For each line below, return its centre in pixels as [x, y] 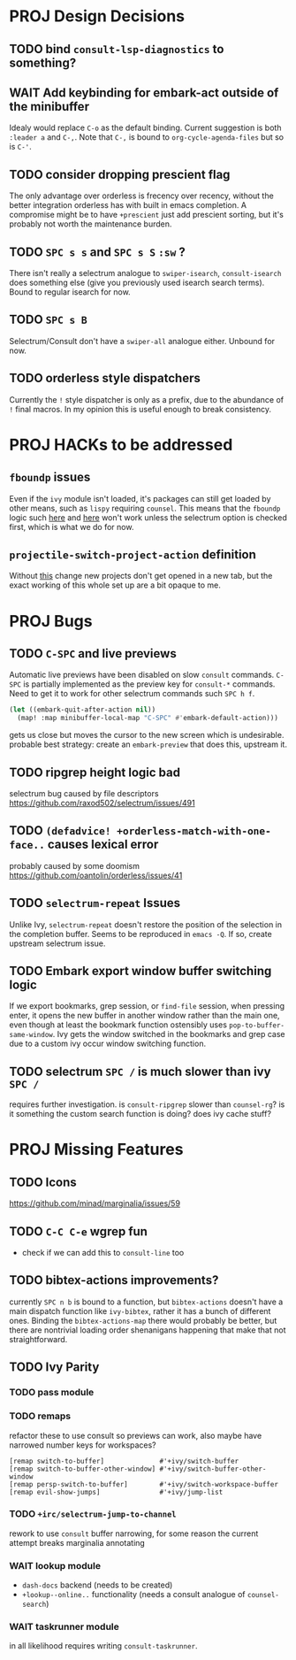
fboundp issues [50, 477]
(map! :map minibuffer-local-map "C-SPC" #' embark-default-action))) [148, 719]
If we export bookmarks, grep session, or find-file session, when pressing [147, 1006]
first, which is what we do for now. [72, 526]
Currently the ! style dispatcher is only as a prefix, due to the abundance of [147, 399]
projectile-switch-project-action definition [133, 555]
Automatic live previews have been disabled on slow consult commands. [142, 675]
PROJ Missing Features [96, 1150]
